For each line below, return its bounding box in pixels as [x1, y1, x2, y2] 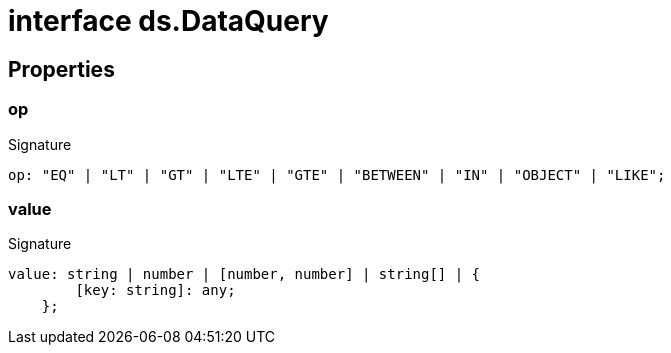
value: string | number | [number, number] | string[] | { [8, 266, 481, 283]
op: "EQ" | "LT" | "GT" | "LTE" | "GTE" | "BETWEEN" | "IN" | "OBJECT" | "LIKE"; [8, 166, 666, 183]
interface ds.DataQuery [8, 4, 329, 38]
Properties [8, 56, 115, 82]
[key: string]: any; [75, 282, 236, 299]
